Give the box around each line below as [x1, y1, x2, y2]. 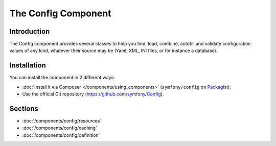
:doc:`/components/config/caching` [22, 125, 97, 131]
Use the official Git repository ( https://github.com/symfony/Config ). [22, 91, 164, 97]
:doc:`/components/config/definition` [22, 132, 100, 138]
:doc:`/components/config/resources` [22, 118, 102, 124]
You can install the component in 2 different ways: [9, 75, 115, 81]
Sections [9, 104, 38, 113]
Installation [9, 61, 46, 70]
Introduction [9, 27, 50, 36]
